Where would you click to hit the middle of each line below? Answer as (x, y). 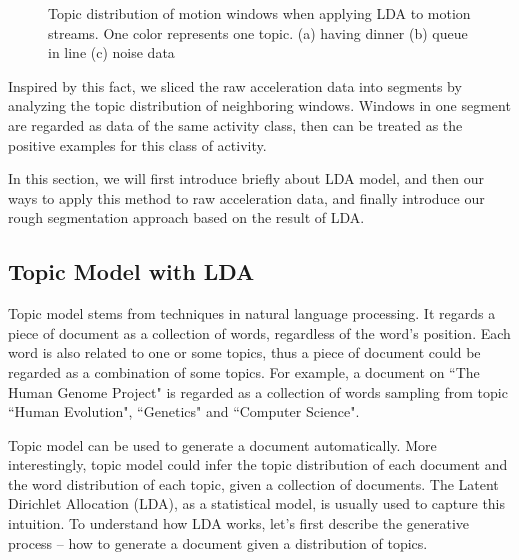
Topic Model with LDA (131, 271)
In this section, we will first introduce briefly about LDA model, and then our (246, 178)
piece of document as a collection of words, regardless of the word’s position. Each (259, 332)
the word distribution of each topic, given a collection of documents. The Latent (253, 483)
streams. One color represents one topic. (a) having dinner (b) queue (258, 32)
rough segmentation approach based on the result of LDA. (186, 217)
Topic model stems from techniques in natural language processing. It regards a (252, 313)
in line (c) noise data (111, 52)
